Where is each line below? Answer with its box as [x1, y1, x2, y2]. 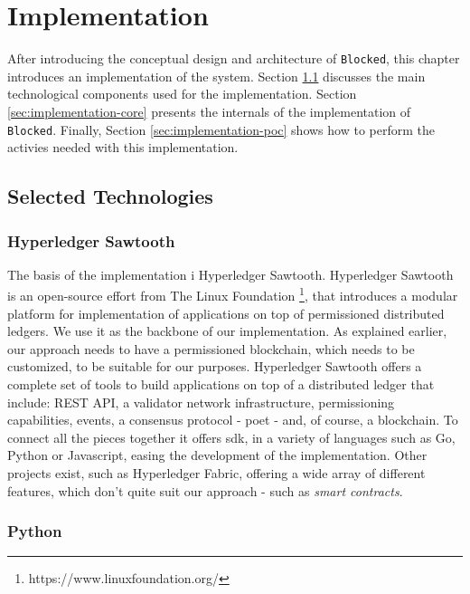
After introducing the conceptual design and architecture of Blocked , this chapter [7, 49, 460, 68]
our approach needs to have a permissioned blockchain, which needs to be [7, 339, 415, 358]
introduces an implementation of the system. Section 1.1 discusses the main [7, 66, 426, 85]
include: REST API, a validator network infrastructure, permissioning [7, 392, 395, 411]
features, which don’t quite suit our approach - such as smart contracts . [7, 481, 403, 500]
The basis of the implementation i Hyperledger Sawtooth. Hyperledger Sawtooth [7, 264, 454, 283]
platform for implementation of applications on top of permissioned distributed [7, 303, 445, 322]
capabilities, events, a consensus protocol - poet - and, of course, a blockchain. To [7, 410, 458, 429]
